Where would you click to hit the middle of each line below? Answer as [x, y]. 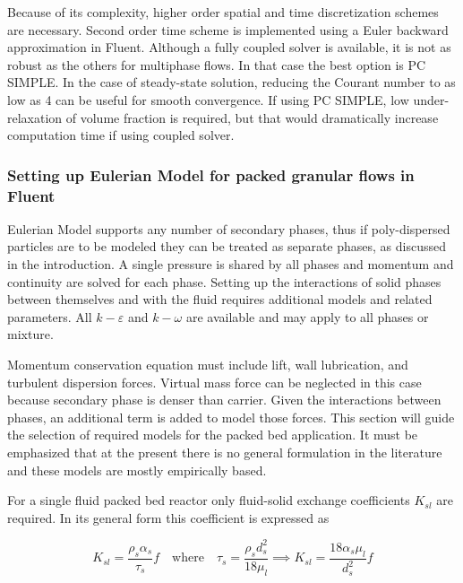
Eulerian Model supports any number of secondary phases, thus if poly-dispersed [229, 228]
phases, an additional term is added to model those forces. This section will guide [231, 417]
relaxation [35, 117]
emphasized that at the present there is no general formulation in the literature [225, 452]
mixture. [30, 334]
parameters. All [50, 316]
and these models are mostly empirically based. [137, 470]
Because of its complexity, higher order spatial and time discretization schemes [223, 12]
